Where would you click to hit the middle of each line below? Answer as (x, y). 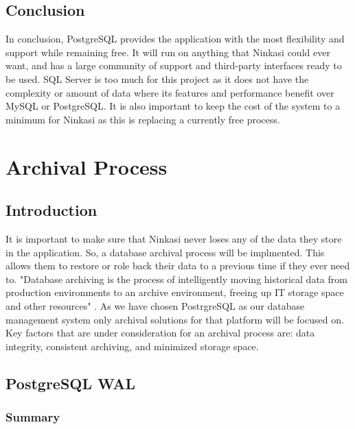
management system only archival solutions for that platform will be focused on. (175, 319)
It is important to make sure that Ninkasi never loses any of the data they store (174, 238)
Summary (33, 416)
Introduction (51, 210)
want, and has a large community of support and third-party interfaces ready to (174, 65)
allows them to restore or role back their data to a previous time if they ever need (178, 266)
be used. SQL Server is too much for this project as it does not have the (157, 78)
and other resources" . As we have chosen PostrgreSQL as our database (155, 305)
